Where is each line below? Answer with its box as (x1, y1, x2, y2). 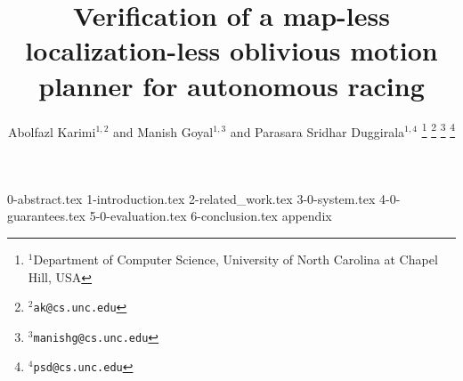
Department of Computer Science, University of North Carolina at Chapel (33, 249, 438, 268)
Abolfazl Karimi (7, 122, 96, 141)
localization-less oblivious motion (25, 32, 438, 69)
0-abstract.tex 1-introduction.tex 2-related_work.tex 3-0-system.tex (7, 189, 376, 207)
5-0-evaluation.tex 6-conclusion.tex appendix (89, 207, 332, 225)
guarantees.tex (7, 207, 86, 225)
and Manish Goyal (113, 122, 214, 141)
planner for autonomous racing (38, 67, 425, 103)
